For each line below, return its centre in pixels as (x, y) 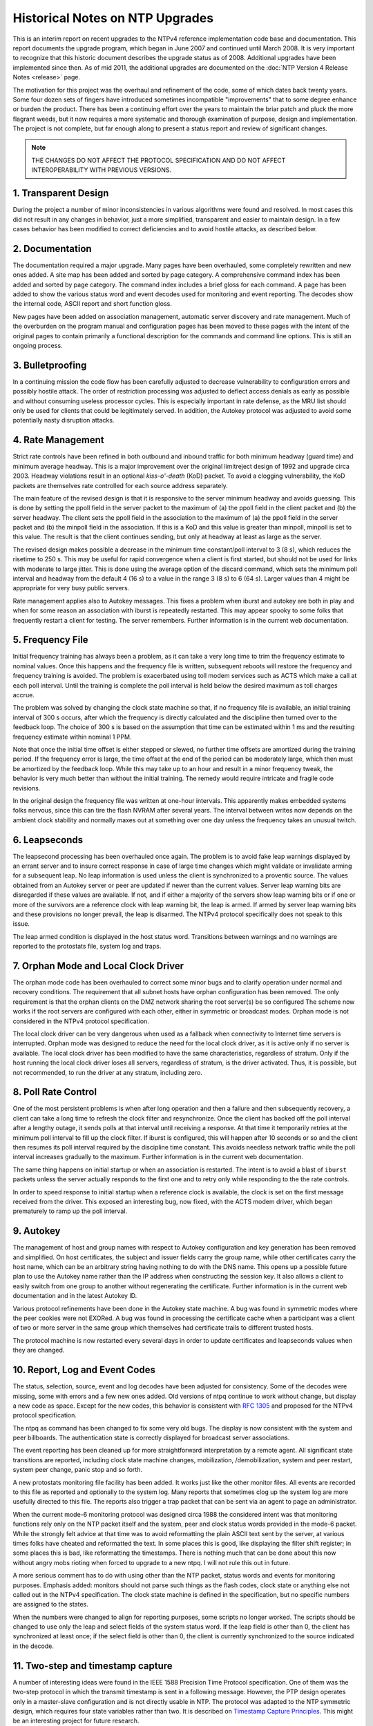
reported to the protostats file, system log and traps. (87, 947)
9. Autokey (37, 1231)
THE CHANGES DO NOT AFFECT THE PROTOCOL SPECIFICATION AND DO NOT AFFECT (159, 160)
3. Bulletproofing (50, 365)
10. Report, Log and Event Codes (84, 1370)
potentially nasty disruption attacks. (64, 420)
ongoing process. (38, 345)
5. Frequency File (51, 640)
